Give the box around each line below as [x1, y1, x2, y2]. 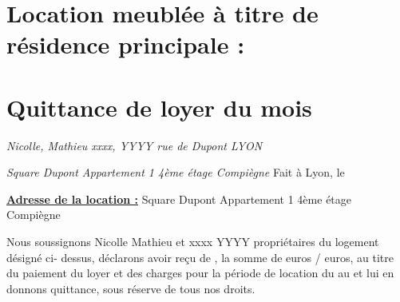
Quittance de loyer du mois [6, 90, 312, 123]
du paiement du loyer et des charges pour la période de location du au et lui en [6, 264, 394, 281]
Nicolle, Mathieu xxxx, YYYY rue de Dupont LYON [6, 137, 263, 153]
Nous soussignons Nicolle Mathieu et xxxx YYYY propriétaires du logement [6, 233, 379, 250]
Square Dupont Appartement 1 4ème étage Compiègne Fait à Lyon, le [6, 164, 345, 181]
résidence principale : [6, 28, 245, 61]
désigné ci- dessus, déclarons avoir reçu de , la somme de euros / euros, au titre [6, 248, 394, 265]
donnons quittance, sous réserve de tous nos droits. [6, 280, 255, 296]
